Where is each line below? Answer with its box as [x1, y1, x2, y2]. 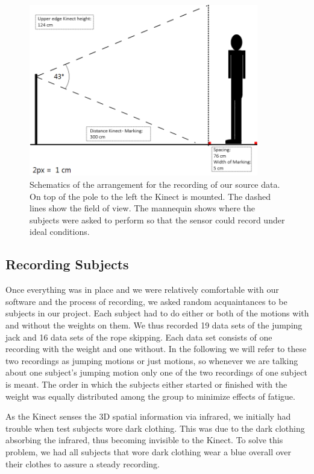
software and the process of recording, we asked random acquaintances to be [5, 295, 287, 307]
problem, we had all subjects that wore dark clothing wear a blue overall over [5, 445, 292, 458]
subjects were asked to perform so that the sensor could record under [30, 213, 285, 226]
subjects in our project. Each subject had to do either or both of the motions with [5, 307, 309, 319]
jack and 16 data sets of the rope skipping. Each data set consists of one [5, 330, 272, 343]
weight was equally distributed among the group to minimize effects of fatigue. [5, 389, 295, 402]
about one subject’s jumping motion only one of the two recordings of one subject [5, 366, 307, 379]
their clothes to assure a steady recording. [5, 457, 160, 470]
